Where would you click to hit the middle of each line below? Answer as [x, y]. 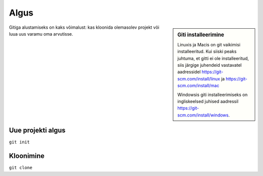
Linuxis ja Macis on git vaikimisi [209, 44]
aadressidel [189, 72]
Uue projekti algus [37, 130]
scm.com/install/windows [203, 115]
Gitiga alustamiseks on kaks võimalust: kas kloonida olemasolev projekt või [84, 27]
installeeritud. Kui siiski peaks [207, 52]
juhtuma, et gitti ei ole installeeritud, [213, 58]
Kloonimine [27, 156]
